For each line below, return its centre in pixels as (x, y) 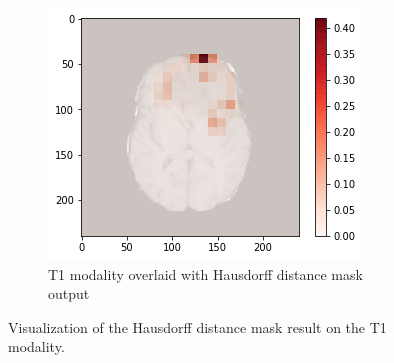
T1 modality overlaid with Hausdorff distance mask (205, 273)
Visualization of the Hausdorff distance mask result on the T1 (197, 326)
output (69, 293)
